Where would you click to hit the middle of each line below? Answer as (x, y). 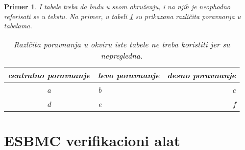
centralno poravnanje (49, 75)
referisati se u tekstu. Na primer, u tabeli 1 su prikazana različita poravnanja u (122, 16)
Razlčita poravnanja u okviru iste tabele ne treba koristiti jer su (122, 44)
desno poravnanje (201, 75)
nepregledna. (122, 55)
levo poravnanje (129, 75)
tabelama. (18, 26)
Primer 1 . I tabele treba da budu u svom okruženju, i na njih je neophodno (117, 6)
